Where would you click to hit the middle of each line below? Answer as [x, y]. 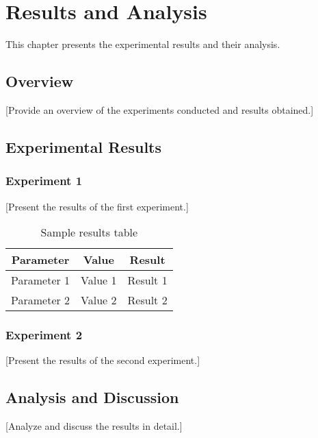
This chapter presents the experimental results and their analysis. [143, 44]
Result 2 [147, 300]
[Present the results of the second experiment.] [103, 360]
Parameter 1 [41, 280]
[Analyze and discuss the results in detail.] [94, 426]
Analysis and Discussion [92, 397]
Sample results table [89, 232]
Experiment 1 [44, 181]
